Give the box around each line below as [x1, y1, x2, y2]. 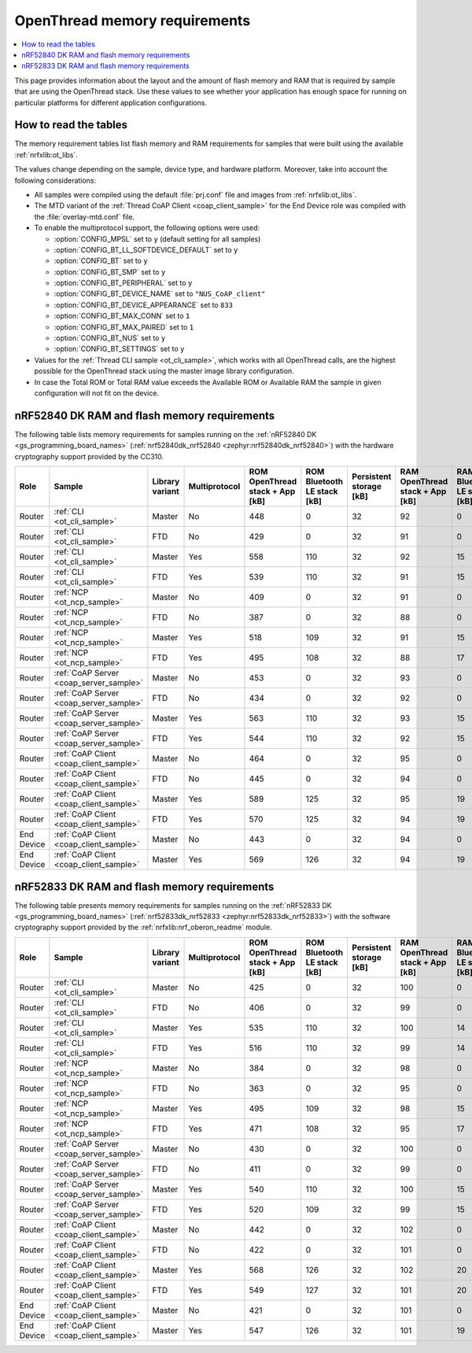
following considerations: [14, 176, 97, 185]
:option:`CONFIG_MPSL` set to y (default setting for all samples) [53, 234, 261, 243]
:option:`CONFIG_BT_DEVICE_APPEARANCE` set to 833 [53, 300, 234, 310]
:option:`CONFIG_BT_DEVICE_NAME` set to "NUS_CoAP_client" [53, 289, 266, 298]
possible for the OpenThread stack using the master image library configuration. [34, 366, 294, 376]
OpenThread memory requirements [14, 12, 251, 29]
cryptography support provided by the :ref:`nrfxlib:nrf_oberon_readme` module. [14, 922, 272, 932]
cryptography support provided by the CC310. [14, 451, 164, 461]
